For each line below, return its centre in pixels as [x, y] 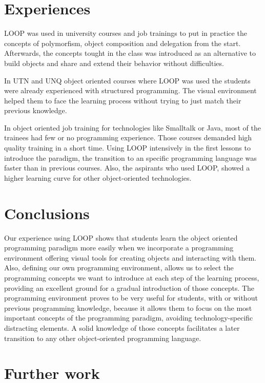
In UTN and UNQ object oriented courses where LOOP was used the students [127, 80]
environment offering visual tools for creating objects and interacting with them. [130, 257]
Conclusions [47, 213]
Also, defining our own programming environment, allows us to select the [119, 268]
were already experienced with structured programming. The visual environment [130, 90]
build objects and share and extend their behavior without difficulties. [114, 63]
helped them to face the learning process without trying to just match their [123, 100]
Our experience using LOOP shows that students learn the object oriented [121, 237]
